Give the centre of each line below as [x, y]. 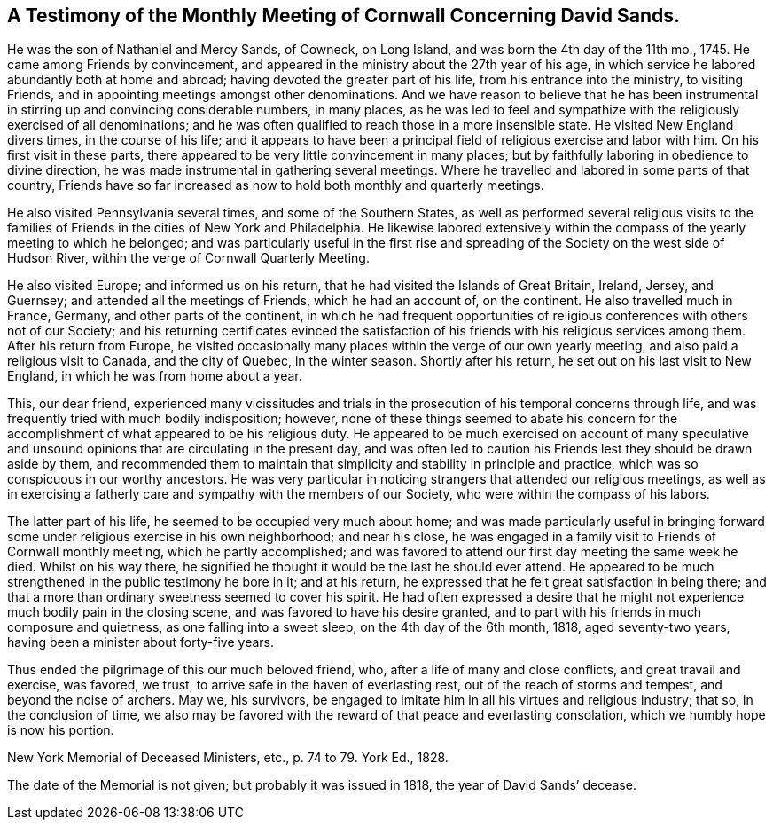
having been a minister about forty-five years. [141, 642]
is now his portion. [61, 730]
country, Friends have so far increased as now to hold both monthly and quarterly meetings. [276, 185]
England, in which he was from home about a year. [155, 376]
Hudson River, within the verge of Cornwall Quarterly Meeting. [188, 258]
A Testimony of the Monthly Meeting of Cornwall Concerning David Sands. [344, 16]
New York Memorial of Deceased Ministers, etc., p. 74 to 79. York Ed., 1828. [228, 758]
